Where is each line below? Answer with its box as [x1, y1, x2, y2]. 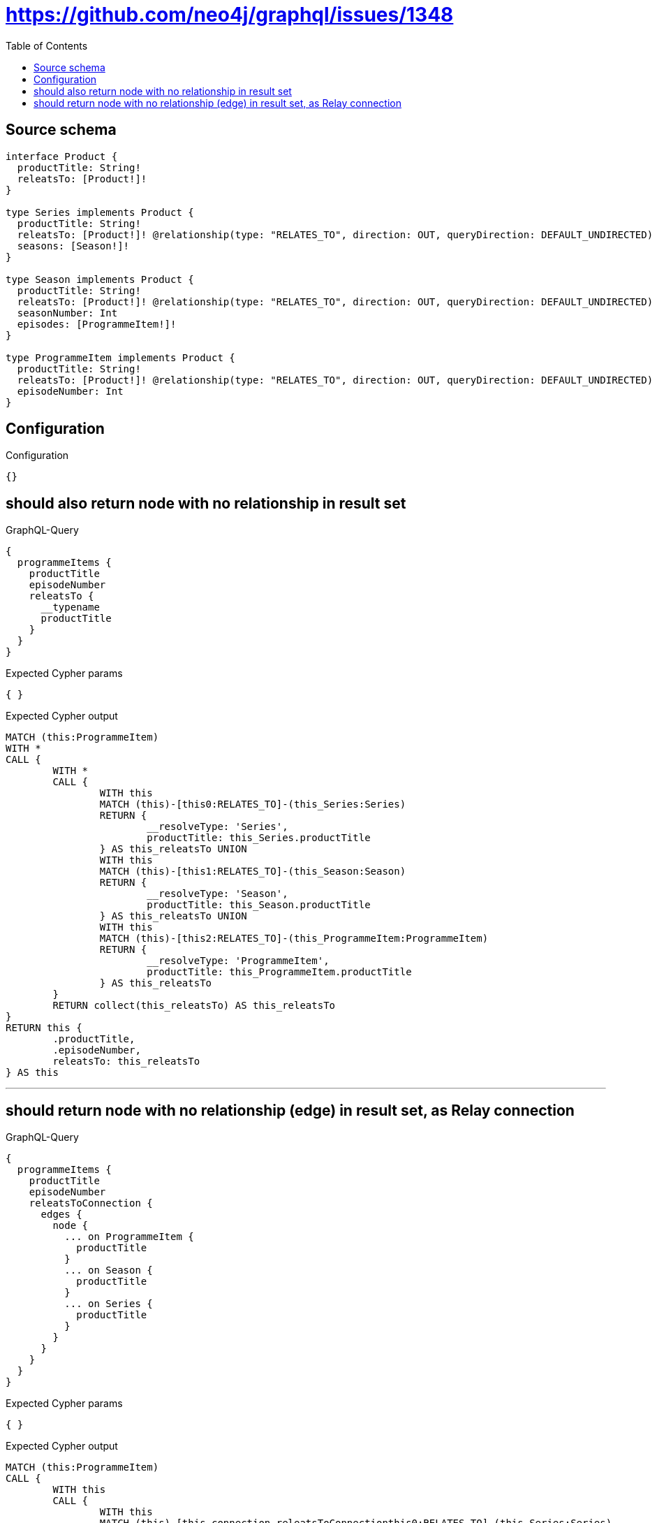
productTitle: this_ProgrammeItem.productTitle [147, 966, 412, 978]
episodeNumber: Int [17, 385, 124, 397]
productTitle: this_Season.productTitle [147, 899, 371, 911]
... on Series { [64, 1298, 153, 1310]
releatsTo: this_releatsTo [52, 1056, 200, 1067]
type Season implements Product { [6, 273, 194, 285]
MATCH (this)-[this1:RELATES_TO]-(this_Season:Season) [99, 866, 406, 877]
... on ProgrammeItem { [64, 1231, 194, 1243]
